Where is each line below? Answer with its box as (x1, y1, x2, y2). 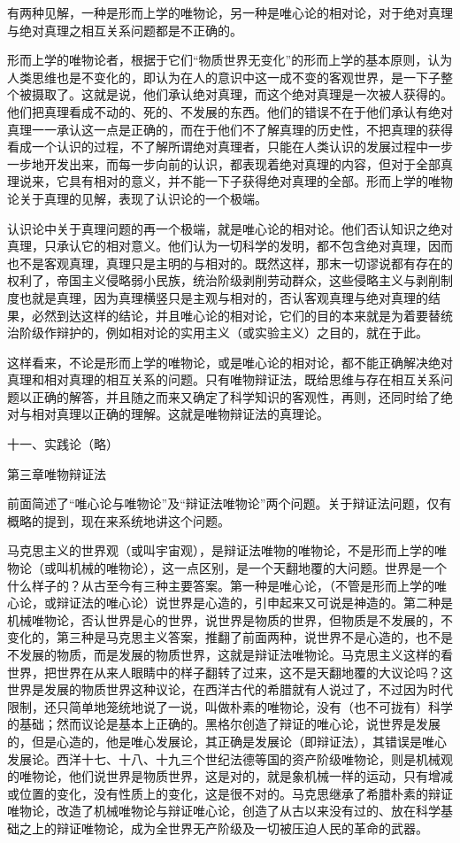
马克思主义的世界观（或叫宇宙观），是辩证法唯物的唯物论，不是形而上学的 (7, 541, 434, 560)
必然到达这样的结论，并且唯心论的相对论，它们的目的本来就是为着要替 (31, 305, 441, 324)
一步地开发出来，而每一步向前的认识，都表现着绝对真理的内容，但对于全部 (7, 154, 441, 173)
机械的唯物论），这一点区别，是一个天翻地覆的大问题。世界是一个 (68, 559, 447, 577)
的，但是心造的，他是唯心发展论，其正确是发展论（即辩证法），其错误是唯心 (7, 731, 447, 750)
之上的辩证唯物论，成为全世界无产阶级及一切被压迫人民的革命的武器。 (19, 818, 428, 837)
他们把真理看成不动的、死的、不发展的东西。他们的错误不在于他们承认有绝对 (7, 102, 453, 120)
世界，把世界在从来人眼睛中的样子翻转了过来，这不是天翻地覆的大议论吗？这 (7, 662, 453, 681)
